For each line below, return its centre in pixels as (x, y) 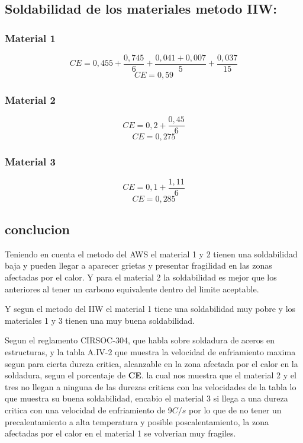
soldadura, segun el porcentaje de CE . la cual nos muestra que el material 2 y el (151, 375)
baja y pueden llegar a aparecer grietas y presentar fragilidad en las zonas (138, 265)
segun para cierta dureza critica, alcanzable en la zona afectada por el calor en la (151, 363)
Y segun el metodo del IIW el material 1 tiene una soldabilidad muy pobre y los (150, 309)
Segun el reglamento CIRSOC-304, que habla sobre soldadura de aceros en (140, 340)
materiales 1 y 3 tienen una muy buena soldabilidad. (100, 320)
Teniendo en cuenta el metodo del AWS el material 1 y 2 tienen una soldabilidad (151, 254)
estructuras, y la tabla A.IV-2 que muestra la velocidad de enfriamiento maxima (150, 351)
